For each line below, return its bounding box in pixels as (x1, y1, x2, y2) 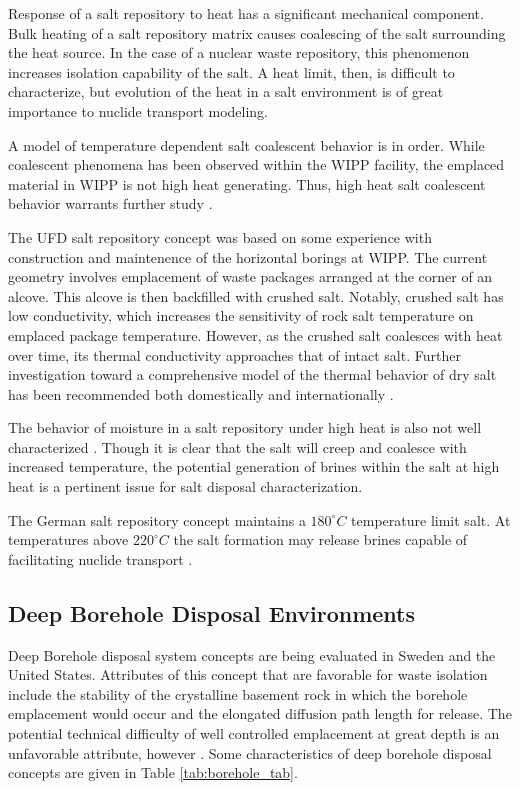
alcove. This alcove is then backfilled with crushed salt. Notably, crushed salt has (8, 285, 504, 306)
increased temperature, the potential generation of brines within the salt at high (8, 456, 500, 477)
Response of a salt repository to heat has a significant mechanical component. (8, 3, 484, 23)
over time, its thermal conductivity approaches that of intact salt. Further (8, 344, 461, 365)
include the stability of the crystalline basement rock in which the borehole (8, 683, 468, 704)
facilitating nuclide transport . (8, 548, 193, 569)
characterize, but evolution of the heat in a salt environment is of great (8, 81, 444, 102)
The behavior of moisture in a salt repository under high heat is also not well (8, 417, 482, 438)
